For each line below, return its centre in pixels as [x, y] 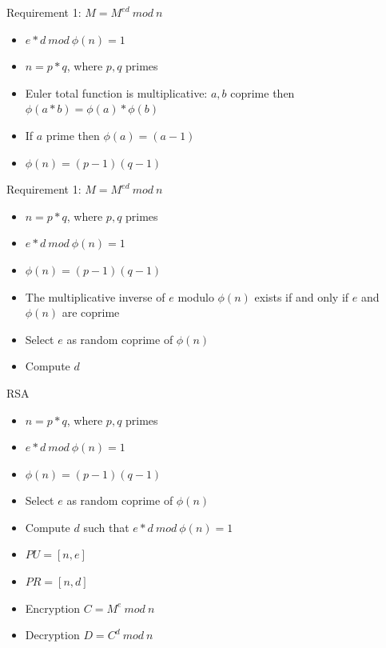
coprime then [263, 92]
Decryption [52, 635]
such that [106, 527]
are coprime [91, 312]
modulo [196, 296]
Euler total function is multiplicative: [116, 92]
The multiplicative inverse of [95, 296]
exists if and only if [302, 296]
